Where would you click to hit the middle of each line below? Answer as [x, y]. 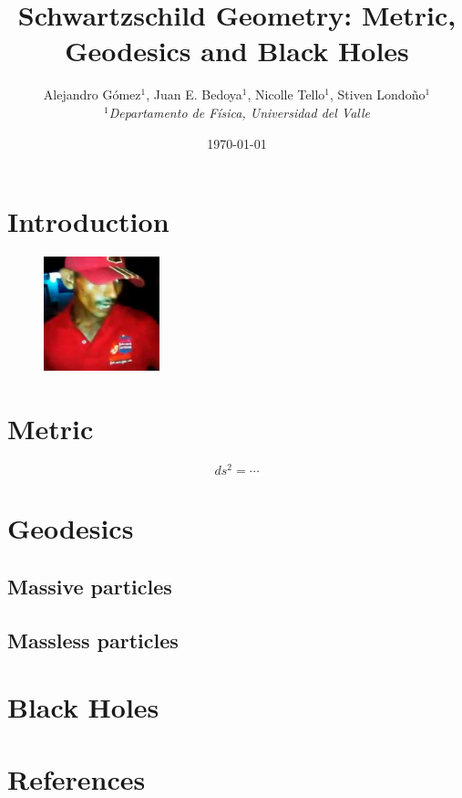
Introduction [88, 221]
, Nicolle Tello [286, 94]
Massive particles [90, 586]
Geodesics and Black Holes [237, 51]
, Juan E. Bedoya [194, 94]
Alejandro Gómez [92, 94]
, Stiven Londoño [378, 94]
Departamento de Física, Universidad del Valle [240, 112]
